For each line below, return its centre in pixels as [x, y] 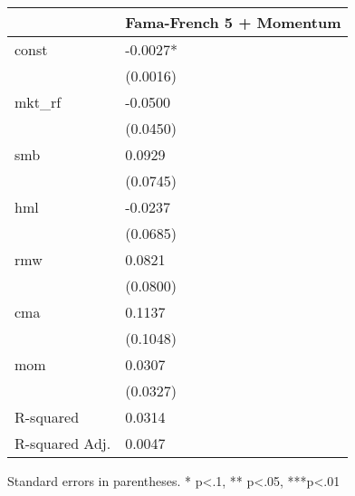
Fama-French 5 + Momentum [233, 22]
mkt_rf [38, 102]
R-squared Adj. [63, 443]
